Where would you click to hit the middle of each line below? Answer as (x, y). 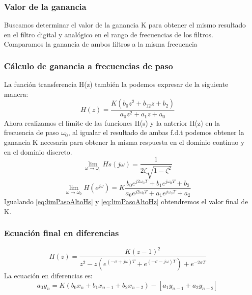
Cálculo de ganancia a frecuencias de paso (89, 66)
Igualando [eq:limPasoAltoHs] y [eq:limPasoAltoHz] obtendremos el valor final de (126, 201)
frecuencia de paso (31, 132)
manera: (16, 94)
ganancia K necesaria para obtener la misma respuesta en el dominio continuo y (124, 142)
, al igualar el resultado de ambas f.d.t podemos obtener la (156, 132)
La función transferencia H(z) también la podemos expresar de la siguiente (116, 84)
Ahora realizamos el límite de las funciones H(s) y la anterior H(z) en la (112, 122)
